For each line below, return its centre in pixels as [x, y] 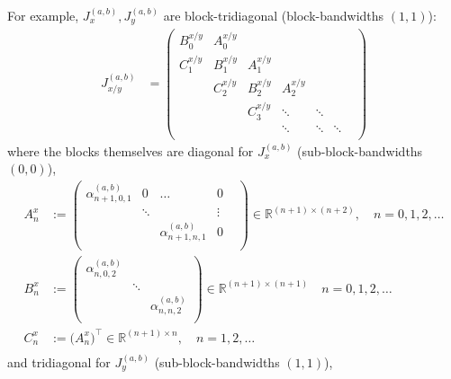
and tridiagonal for [59, 361]
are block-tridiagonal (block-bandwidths [274, 15]
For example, [43, 15]
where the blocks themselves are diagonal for [131, 150]
